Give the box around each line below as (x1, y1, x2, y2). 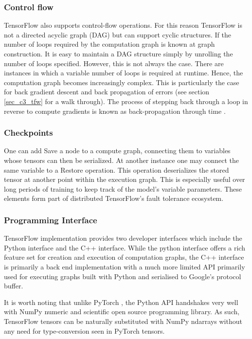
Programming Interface (4, 214, 97, 226)
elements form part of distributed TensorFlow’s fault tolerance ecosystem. (4, 193, 224, 203)
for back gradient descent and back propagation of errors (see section (4, 87, 210, 97)
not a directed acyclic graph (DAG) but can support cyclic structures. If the (4, 29, 231, 39)
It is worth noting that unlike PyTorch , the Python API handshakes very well (4, 297, 238, 307)
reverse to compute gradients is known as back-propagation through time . (4, 106, 226, 116)
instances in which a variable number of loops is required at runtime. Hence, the (4, 68, 243, 78)
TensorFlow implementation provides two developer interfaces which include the (4, 233, 242, 243)
